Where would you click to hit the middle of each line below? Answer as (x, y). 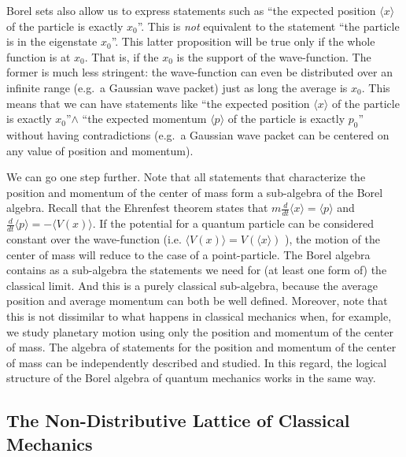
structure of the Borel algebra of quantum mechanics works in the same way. (191, 378)
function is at (39, 56)
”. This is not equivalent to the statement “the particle (268, 26)
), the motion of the (332, 238)
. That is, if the (122, 56)
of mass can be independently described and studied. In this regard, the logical (197, 362)
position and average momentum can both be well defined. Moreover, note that (197, 301)
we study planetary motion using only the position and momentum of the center (200, 331)
